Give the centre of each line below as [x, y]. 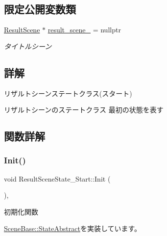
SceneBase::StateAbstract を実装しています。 [73, 228]
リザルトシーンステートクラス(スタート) [68, 93]
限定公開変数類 [40, 9]
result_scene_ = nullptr [84, 30]
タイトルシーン [28, 46]
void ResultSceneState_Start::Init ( [57, 178]
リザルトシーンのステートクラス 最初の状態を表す [84, 110]
